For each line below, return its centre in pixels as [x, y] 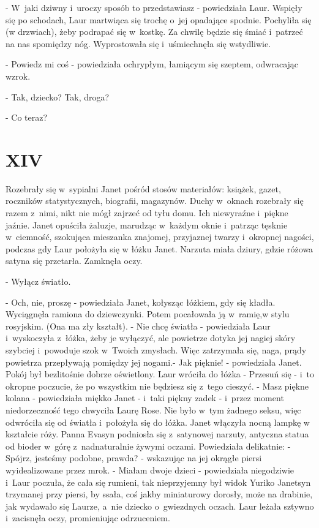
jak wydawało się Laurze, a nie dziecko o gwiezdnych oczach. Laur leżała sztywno [160, 506]
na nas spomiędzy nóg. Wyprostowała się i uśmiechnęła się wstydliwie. [138, 43]
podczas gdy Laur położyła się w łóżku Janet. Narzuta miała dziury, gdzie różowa [159, 248]
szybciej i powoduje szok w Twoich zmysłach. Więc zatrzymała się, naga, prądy [156, 350]
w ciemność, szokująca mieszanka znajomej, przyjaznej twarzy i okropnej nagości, [160, 237]
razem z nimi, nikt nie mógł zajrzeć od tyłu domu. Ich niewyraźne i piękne [147, 213]
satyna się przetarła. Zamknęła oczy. [74, 261]
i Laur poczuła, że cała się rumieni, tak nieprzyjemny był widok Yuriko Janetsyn [158, 482]
